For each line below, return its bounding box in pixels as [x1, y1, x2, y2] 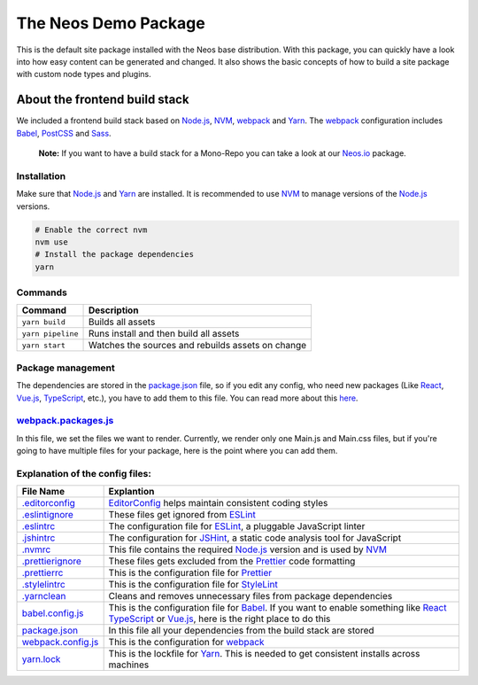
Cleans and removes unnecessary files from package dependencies [108, 590, 393, 603]
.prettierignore [21, 555, 81, 567]
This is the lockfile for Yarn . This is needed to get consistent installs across [108, 648, 420, 660]
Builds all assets [88, 315, 156, 328]
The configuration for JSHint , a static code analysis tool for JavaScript [108, 532, 402, 544]
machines [108, 658, 150, 671]
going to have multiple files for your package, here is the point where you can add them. [16, 446, 338, 456]
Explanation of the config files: [16, 467, 152, 479]
